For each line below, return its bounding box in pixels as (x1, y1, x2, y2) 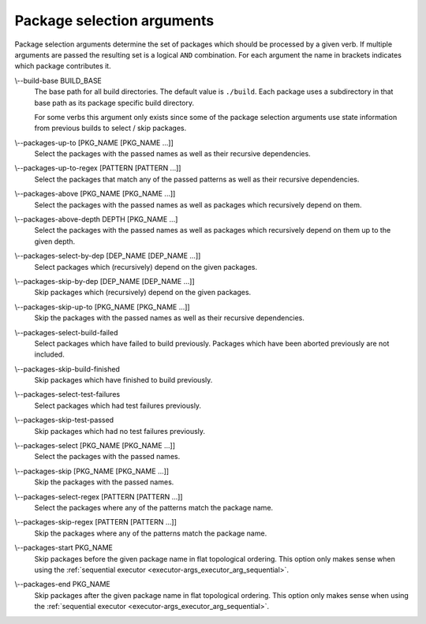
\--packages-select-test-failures (14, 390, 121, 399)
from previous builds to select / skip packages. (34, 123, 187, 133)
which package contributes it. (14, 62, 111, 71)
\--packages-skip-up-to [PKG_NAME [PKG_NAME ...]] (14, 302, 190, 312)
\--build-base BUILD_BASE (14, 76, 103, 85)
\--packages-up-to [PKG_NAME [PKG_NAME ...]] (14, 138, 174, 148)
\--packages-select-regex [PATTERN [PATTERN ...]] (14, 491, 183, 501)
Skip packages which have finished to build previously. (34, 376, 213, 385)
